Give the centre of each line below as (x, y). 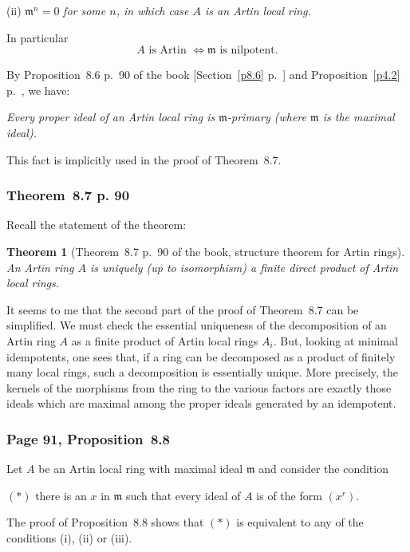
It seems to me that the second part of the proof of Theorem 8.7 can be (183, 309)
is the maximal (359, 117)
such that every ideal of (183, 495)
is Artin (168, 51)
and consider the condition (323, 469)
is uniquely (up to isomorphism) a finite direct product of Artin (244, 267)
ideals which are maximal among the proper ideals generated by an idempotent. (201, 403)
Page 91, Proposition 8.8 (88, 438)
